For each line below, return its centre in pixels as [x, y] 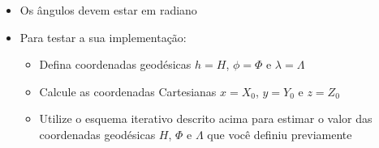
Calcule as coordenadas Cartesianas [128, 91]
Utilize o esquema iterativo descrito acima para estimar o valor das [206, 118]
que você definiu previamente [280, 134]
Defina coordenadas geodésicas [115, 64]
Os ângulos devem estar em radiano [108, 10]
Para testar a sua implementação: [103, 37]
